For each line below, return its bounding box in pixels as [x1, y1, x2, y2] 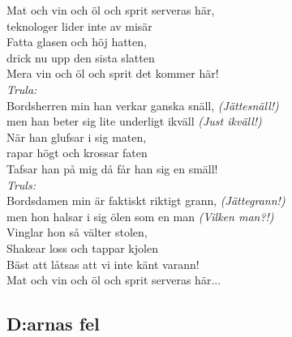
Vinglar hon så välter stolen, [6, 224, 148, 241]
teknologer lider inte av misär [6, 17, 152, 34]
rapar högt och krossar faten [6, 144, 148, 161]
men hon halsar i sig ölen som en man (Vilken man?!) [6, 207, 274, 224]
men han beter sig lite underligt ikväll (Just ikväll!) [6, 113, 262, 130]
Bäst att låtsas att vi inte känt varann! [6, 255, 200, 272]
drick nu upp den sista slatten [6, 49, 155, 66]
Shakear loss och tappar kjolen [6, 239, 158, 256]
